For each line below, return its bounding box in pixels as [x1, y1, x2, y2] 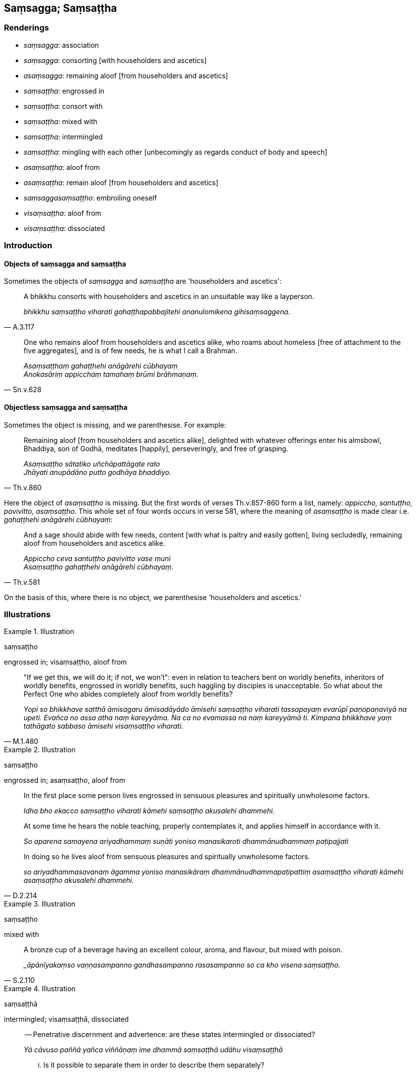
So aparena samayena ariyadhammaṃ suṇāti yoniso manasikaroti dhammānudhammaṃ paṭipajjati [24, 837, 349, 846]
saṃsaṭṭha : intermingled [24, 132, 103, 141]
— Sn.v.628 [4, 385, 42, 394]
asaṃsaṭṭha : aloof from [24, 163, 100, 171]
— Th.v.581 [4, 577, 40, 586]
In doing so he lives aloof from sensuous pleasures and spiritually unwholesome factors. [24, 852, 310, 861]
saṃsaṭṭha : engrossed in [24, 86, 104, 95]
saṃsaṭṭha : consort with [24, 101, 103, 110]
